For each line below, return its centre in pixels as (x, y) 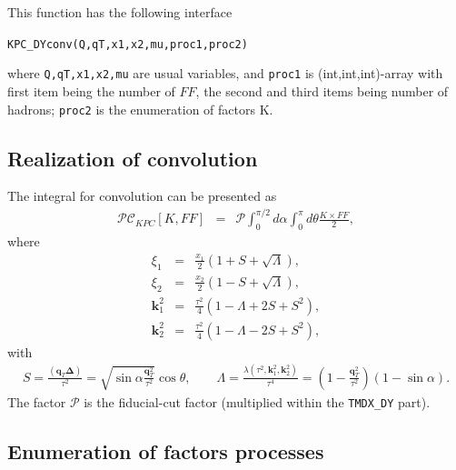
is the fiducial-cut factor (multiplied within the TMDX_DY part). (257, 401)
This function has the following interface (120, 12)
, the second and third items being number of (322, 90)
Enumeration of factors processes (166, 450)
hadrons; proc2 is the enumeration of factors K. (140, 109)
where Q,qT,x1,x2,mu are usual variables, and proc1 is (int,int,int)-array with (225, 73)
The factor (37, 401)
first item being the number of (91, 90)
